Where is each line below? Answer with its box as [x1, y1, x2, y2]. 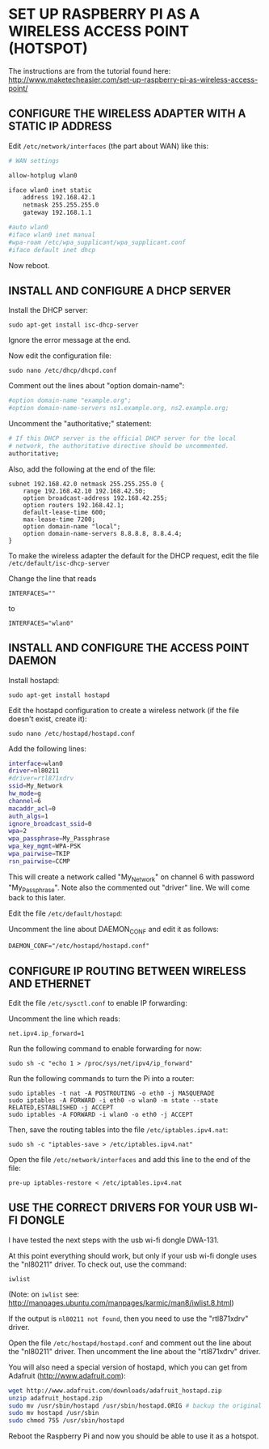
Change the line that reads [8, 573, 97, 583]
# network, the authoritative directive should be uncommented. [8, 442, 229, 450]
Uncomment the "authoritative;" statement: [8, 419, 152, 429]
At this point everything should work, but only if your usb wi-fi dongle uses [8, 1250, 257, 1260]
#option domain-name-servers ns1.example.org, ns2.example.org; [8, 404, 229, 412]
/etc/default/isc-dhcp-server [8, 559, 111, 567]
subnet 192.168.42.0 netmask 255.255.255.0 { [8, 480, 164, 488]
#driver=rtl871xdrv [8, 775, 74, 783]
